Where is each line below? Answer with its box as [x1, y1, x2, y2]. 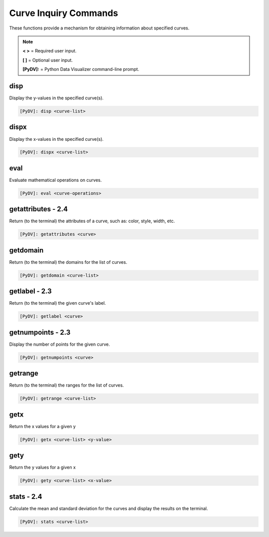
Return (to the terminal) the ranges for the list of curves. [9, 382, 124, 388]
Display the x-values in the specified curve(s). [9, 136, 104, 142]
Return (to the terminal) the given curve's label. [9, 300, 106, 306]
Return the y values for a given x [9, 465, 76, 471]
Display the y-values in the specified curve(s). [9, 95, 104, 101]
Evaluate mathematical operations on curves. [9, 177, 102, 183]
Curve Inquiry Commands [9, 7, 118, 18]
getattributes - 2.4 [9, 205, 68, 213]
